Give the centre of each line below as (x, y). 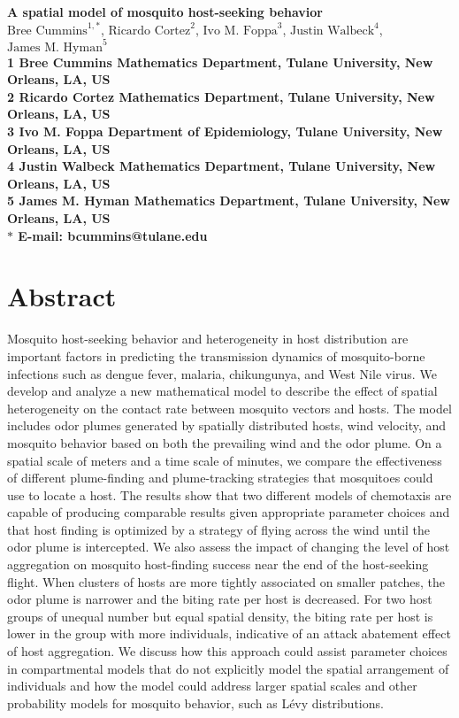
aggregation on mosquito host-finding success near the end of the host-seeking (218, 564)
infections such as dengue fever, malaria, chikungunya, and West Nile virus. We (222, 373)
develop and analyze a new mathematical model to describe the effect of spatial (222, 391)
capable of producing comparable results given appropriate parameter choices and (229, 512)
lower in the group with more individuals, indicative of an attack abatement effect (229, 633)
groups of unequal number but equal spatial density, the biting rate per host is (220, 616)
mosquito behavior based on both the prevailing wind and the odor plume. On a (225, 442)
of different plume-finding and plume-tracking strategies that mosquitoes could (220, 478)
